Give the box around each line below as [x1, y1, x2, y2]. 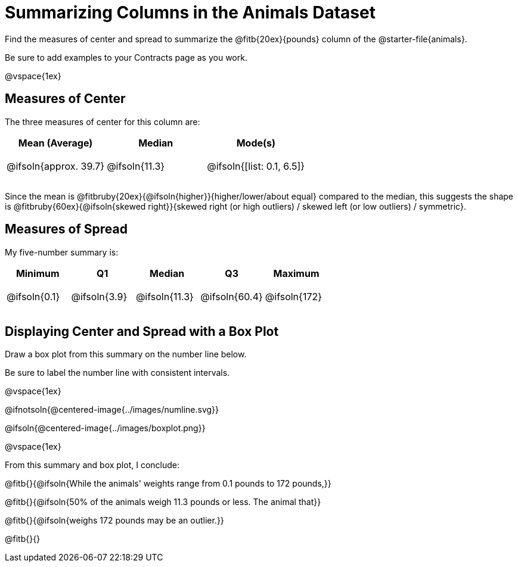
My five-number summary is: [5, 247, 119, 257]
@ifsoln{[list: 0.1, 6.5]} [207, 160, 305, 172]
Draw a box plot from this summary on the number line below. [5, 349, 247, 360]
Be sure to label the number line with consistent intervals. [5, 367, 230, 378]
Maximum [273, 267, 320, 279]
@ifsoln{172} [265, 291, 322, 303]
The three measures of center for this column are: [5, 116, 200, 127]
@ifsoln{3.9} [71, 291, 128, 303]
